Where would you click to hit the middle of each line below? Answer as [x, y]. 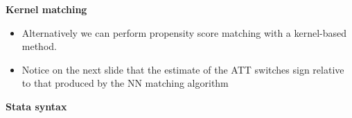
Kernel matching [46, 9]
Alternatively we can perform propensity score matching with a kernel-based [184, 32]
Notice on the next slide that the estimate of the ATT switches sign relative [183, 69]
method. [39, 46]
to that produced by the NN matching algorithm [125, 83]
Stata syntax [36, 106]
